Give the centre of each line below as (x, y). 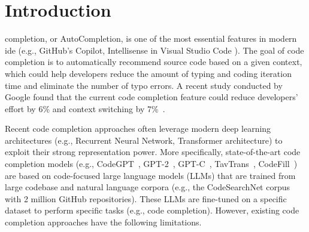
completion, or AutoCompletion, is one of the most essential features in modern (151, 38)
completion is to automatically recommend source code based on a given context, (154, 62)
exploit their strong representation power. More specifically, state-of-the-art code (153, 152)
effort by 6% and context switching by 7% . (85, 108)
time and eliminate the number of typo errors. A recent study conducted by (144, 85)
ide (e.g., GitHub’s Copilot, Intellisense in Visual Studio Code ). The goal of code (154, 50)
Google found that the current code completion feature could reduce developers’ (152, 97)
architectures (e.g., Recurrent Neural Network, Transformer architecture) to (144, 140)
